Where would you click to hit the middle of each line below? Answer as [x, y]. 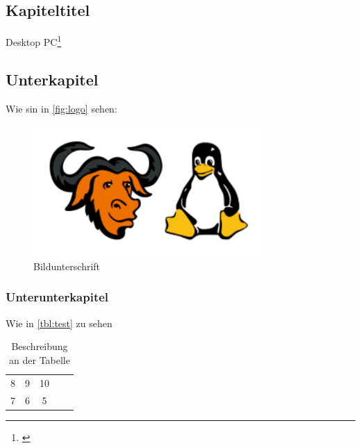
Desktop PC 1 [34, 41]
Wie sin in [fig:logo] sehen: [61, 108]
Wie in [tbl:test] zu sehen [59, 323]
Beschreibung [40, 346]
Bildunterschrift [67, 266]
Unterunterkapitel [57, 297]
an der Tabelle [40, 359]
